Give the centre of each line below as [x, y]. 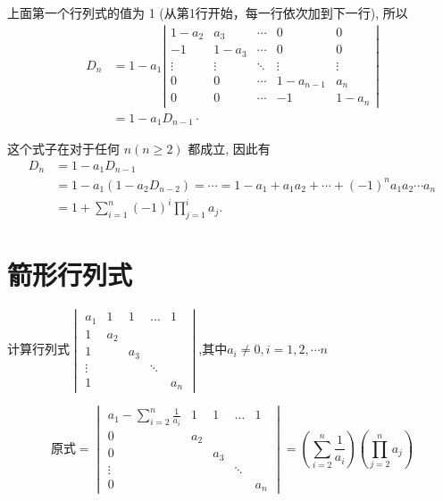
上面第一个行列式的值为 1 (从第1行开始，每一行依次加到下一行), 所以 [208, 13]
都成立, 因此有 [229, 149]
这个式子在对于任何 [63, 149]
